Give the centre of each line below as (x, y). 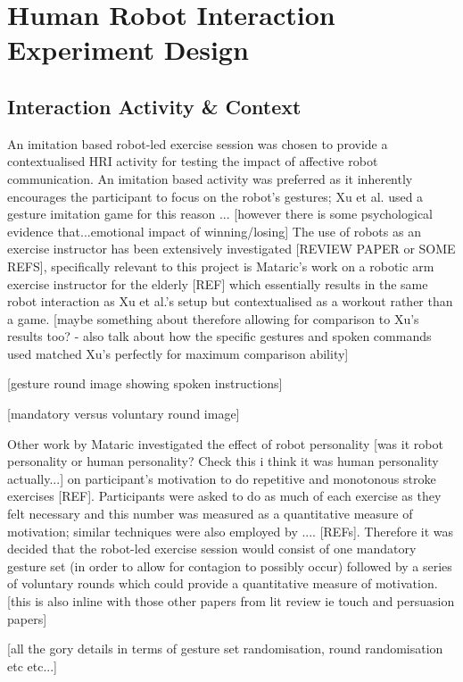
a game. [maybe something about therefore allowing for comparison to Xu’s (213, 318)
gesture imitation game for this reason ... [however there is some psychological (220, 214)
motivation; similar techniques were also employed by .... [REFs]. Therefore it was (231, 531)
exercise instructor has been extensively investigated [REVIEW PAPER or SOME (231, 249)
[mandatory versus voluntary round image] (124, 414)
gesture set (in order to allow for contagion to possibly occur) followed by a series (230, 566)
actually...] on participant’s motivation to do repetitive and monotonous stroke (222, 478)
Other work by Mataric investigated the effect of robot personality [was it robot (225, 443)
